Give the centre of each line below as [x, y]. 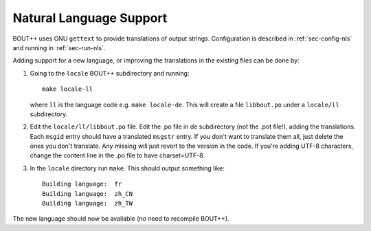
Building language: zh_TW [88, 203]
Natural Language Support [90, 18]
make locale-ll [68, 89]
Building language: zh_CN [88, 194]
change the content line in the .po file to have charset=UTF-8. [117, 155]
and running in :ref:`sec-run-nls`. [59, 47]
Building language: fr [82, 184]
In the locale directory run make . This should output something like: [127, 168]
